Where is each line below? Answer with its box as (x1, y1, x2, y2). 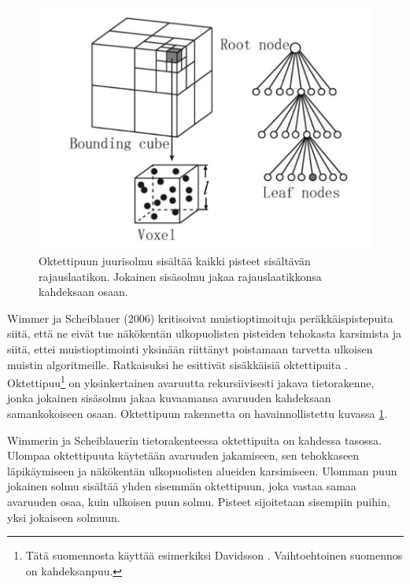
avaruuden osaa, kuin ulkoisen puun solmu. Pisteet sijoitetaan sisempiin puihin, (7, 493, 390, 509)
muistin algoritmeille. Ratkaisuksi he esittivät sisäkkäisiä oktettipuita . (7, 356, 348, 372)
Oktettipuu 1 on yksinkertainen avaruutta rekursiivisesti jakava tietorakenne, (7, 372, 375, 390)
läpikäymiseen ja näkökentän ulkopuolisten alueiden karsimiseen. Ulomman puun (7, 462, 397, 479)
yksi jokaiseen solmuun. (7, 508, 120, 525)
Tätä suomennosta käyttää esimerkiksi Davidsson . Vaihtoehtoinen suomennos (25, 547, 403, 564)
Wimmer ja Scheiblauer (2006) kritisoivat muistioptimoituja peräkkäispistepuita (7, 309, 393, 326)
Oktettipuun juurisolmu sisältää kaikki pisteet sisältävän (39, 253, 311, 269)
